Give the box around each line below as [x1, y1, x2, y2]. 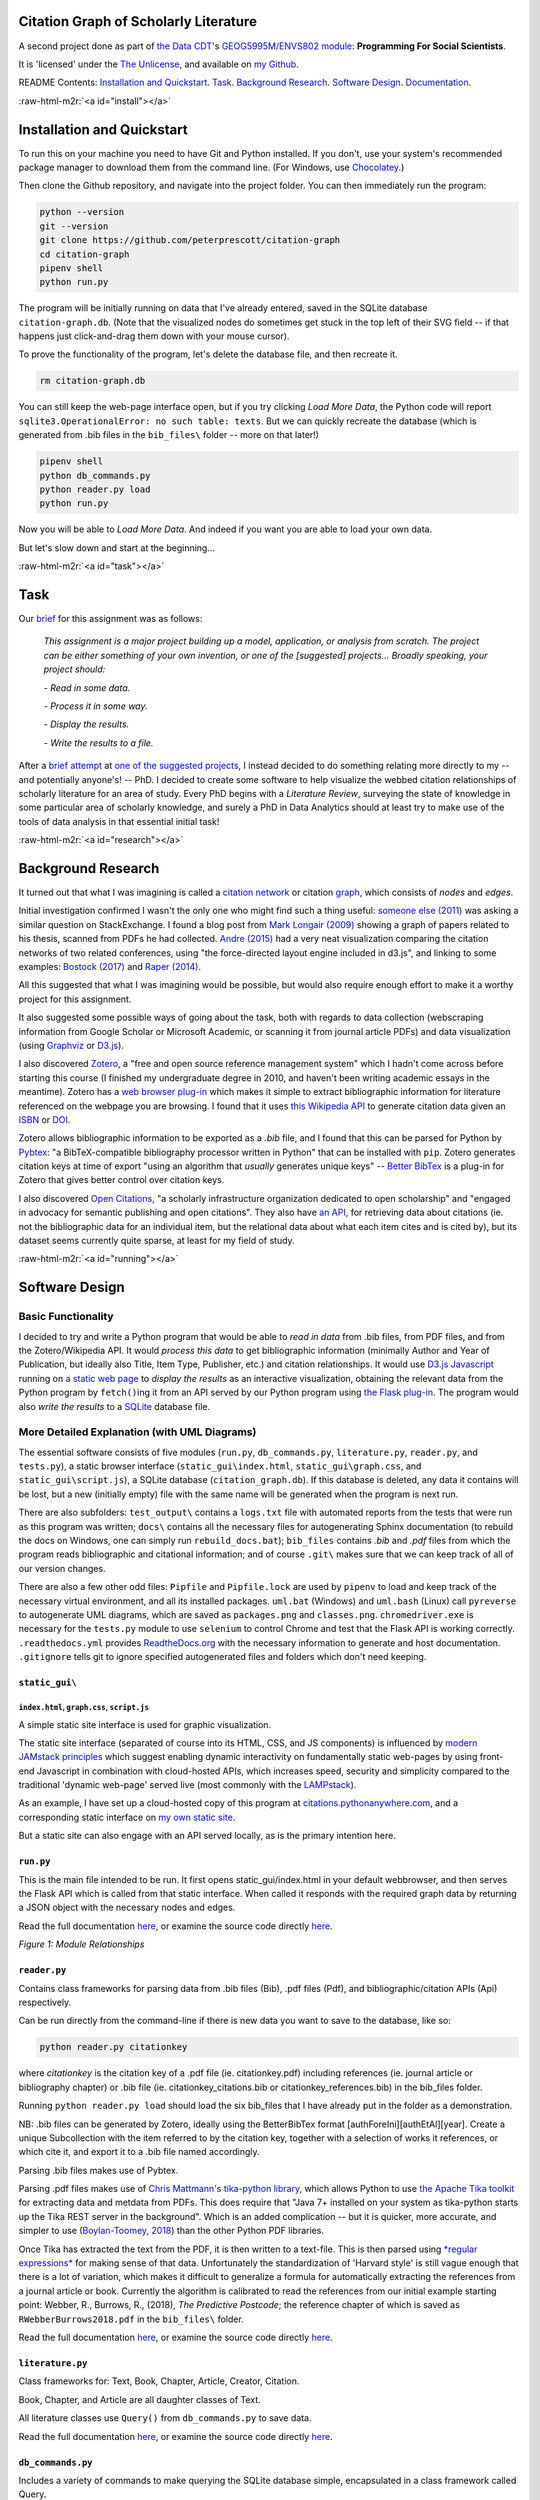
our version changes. [18, 1562, 106, 1574]
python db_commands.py [39, 470, 151, 481]
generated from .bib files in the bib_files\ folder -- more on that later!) [18, 429, 320, 441]
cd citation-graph [39, 248, 130, 260]
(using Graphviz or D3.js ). [18, 1039, 125, 1051]
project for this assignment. [18, 993, 132, 1005]
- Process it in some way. [43, 700, 149, 712]
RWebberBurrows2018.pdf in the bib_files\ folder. [18, 2313, 244, 2325]
